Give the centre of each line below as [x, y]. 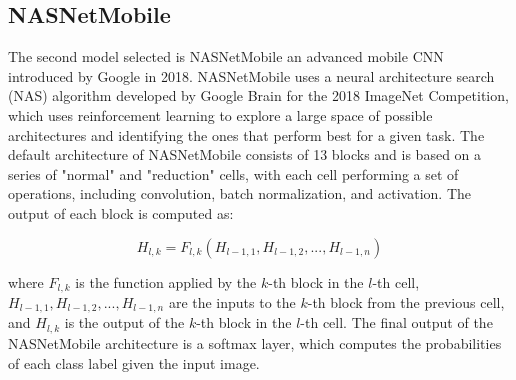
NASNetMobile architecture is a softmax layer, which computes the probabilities [255, 342]
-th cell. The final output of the [396, 322]
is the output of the [124, 322]
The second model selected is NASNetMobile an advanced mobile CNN [226, 56]
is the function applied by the [166, 281]
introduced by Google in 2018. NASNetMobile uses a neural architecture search [251, 75]
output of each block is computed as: [121, 212]
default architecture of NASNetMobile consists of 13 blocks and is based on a [245, 154]
